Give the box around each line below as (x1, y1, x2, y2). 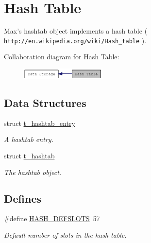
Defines (4, 191, 42, 206)
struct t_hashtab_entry (4, 118, 75, 128)
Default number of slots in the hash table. (4, 230, 127, 240)
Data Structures (4, 95, 86, 110)
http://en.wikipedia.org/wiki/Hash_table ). (4, 35, 147, 45)
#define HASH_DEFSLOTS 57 (4, 213, 100, 224)
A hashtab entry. (4, 134, 53, 144)
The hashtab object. (4, 167, 62, 177)
